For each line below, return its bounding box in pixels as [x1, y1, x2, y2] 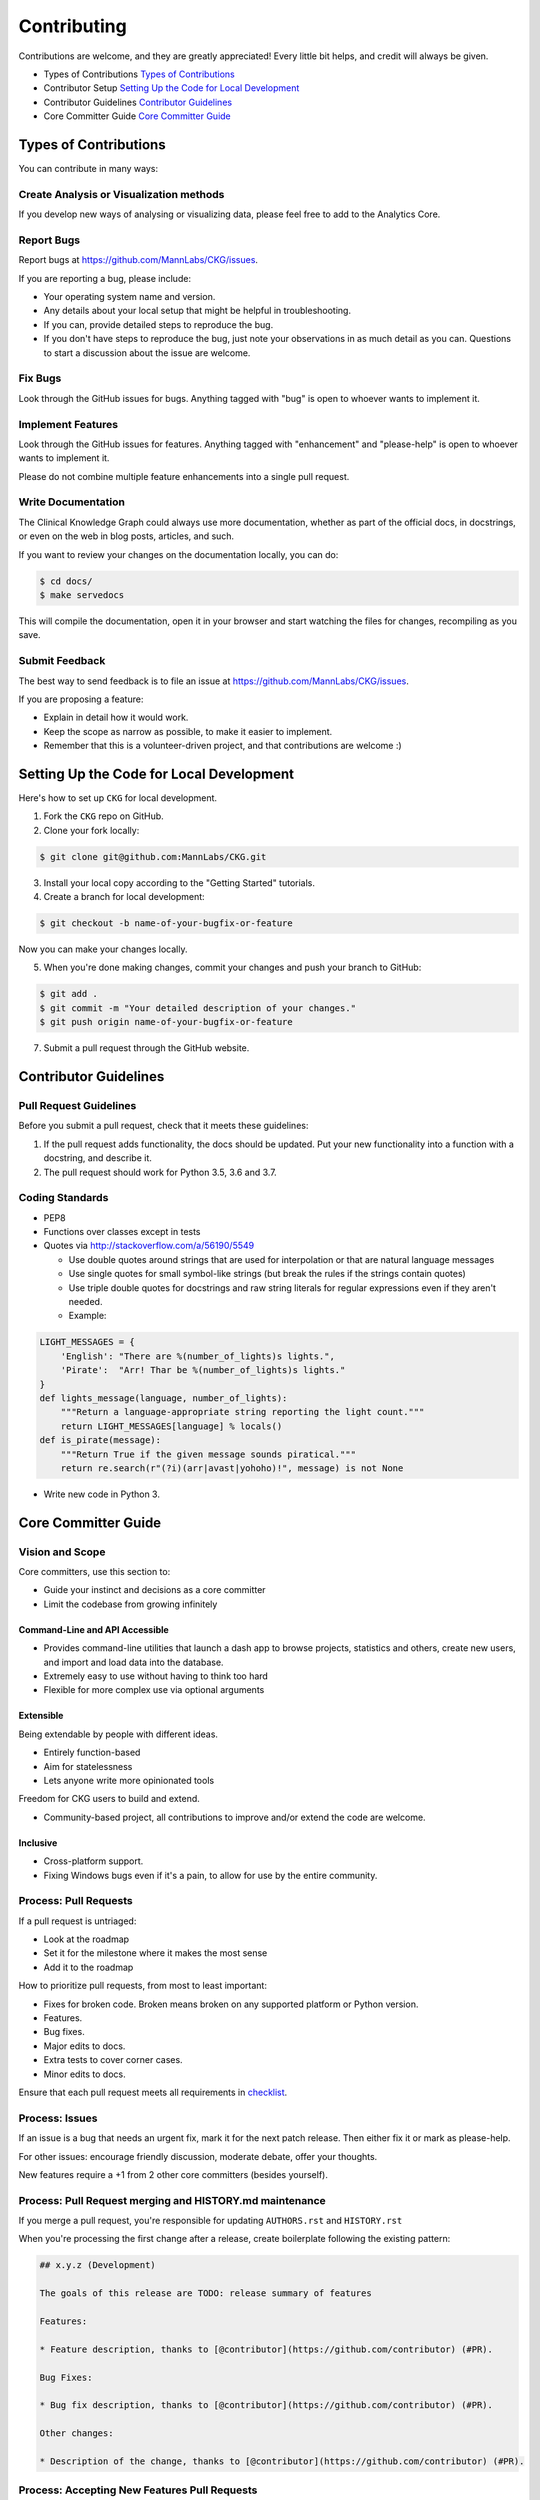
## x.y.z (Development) [39, 2260, 157, 2271]
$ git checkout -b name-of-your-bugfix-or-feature [39, 918, 294, 929]
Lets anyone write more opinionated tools [43, 1774, 215, 1786]
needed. [68, 1296, 103, 1308]
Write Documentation [18, 495, 125, 509]
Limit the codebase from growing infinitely [43, 1598, 218, 1610]
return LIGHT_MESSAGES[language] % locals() [60, 1420, 283, 1432]
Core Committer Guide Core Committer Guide [43, 110, 232, 122]
